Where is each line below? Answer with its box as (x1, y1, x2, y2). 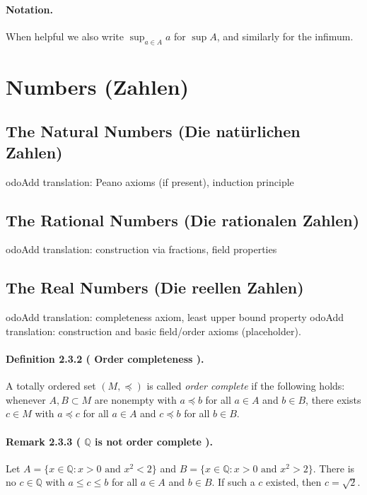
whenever (6, 392, 46, 407)
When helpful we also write (6, 28, 124, 43)
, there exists (305, 392, 361, 407)
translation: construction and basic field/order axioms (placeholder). (6, 323, 301, 338)
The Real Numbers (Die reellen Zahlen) (6, 276, 304, 298)
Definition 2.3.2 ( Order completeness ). (6, 351, 204, 366)
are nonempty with (94, 392, 177, 407)
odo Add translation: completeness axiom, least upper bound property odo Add (6, 310, 344, 325)
